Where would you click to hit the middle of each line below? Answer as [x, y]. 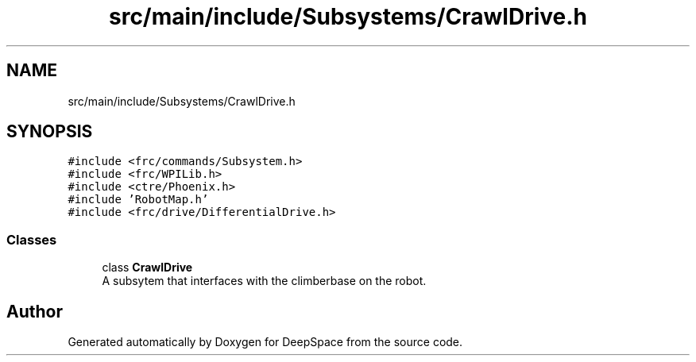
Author [35, 311]
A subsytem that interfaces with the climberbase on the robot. [264, 281]
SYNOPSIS [50, 132]
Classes [32, 239]
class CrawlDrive [147, 268]
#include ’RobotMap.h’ [138, 200]
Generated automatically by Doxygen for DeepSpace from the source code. [265, 342]
